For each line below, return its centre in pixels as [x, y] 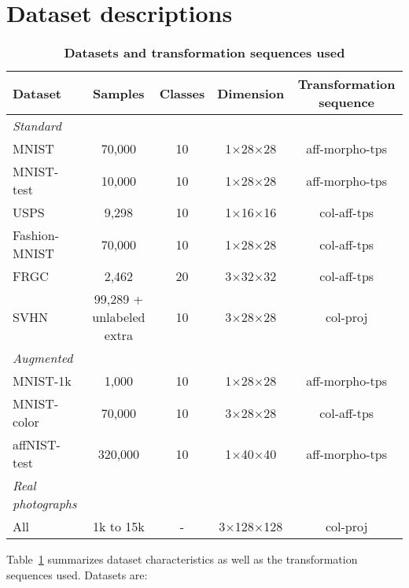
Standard [37, 126]
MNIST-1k [42, 381]
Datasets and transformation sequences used [204, 53]
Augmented [43, 358]
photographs [45, 504]
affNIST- [37, 445]
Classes [182, 93]
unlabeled [119, 317]
